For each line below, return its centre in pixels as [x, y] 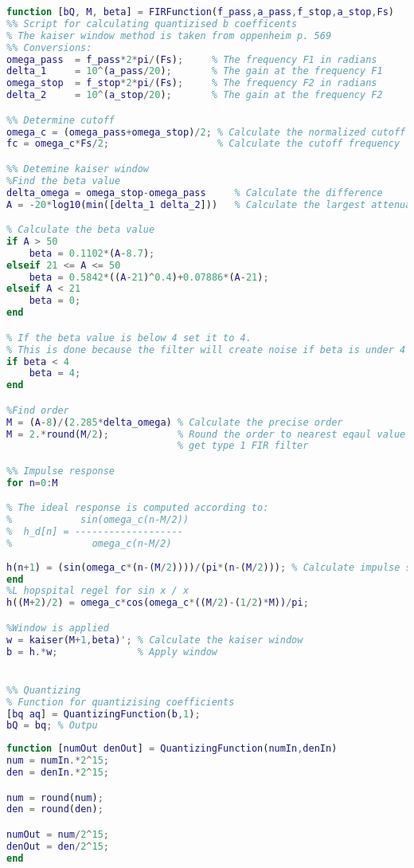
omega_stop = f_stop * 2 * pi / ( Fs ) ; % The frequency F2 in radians [192, 83]
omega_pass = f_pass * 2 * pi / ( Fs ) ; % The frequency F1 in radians [192, 59]
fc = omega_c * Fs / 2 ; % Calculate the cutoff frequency [203, 144]
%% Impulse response [61, 471]
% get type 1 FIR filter [243, 446]
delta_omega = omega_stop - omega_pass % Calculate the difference [195, 192]
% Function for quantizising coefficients [121, 702]
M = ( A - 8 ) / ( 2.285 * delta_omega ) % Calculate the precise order [175, 422]
